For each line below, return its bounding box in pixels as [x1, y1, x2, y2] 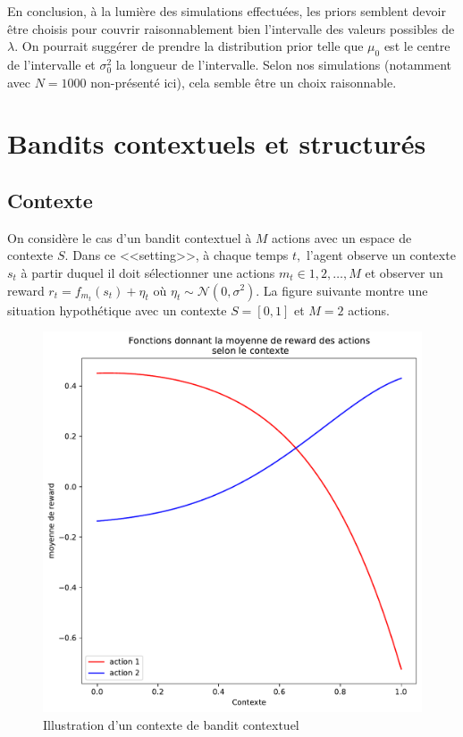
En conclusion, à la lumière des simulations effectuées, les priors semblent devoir [7, 2, 446, 20]
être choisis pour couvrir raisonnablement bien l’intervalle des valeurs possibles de [7, 19, 455, 38]
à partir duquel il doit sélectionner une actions [21, 263, 275, 281]
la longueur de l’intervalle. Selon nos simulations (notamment [115, 54, 452, 73]
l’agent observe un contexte [306, 246, 456, 264]
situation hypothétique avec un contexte [7, 300, 227, 319]
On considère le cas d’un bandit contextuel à [7, 228, 252, 247]
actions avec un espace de [272, 228, 412, 247]
